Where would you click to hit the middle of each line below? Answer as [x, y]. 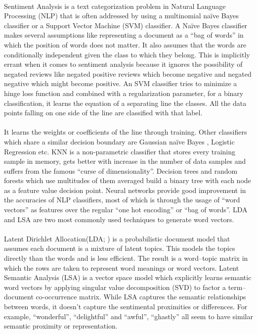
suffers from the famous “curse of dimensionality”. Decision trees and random [121, 170]
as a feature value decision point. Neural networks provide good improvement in [125, 190]
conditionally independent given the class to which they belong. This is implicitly [127, 54]
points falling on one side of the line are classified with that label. [103, 113]
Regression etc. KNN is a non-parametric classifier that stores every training [120, 151]
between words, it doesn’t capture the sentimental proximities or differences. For [126, 306]
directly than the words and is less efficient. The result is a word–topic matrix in [126, 258]
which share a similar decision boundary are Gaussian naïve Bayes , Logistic [119, 141]
